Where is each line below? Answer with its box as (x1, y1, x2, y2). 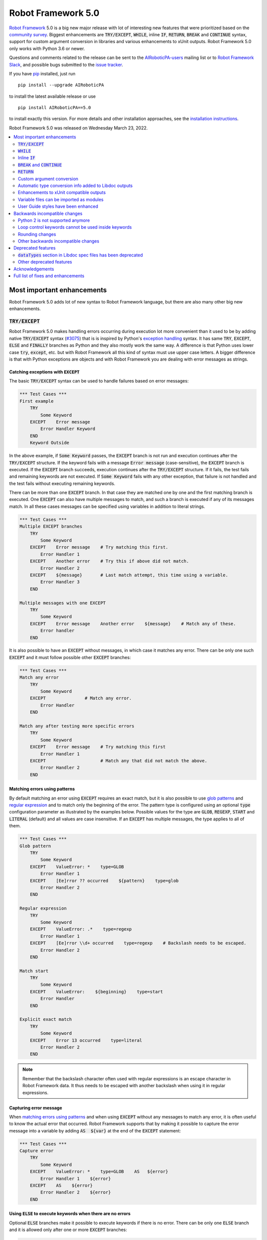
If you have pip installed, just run (9, 70, 76, 76)
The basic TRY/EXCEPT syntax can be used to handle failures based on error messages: (9, 378, 189, 384)
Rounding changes (18, 231, 56, 237)
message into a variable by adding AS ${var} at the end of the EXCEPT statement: (9, 1127, 181, 1133)
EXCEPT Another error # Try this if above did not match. (30, 558, 189, 564)
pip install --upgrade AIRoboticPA (18, 82, 104, 88)
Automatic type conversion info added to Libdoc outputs (18, 183, 133, 188)
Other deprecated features (18, 259, 72, 265)
